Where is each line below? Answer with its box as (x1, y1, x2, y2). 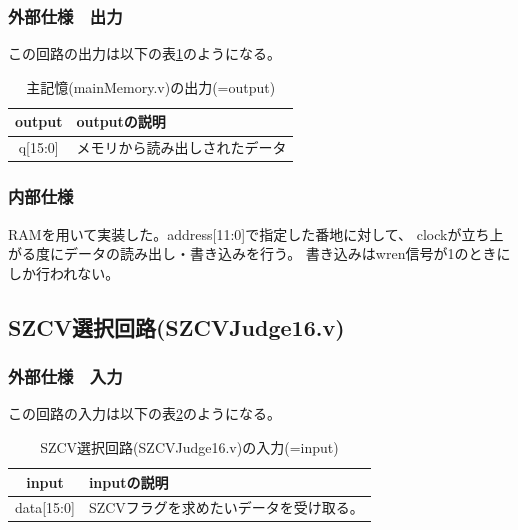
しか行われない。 (8, 262, 120, 283)
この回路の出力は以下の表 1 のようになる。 (8, 43, 281, 64)
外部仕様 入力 (8, 364, 123, 389)
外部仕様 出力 (8, 3, 123, 28)
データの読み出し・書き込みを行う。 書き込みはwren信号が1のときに (63, 243, 511, 264)
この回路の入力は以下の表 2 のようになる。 (8, 403, 281, 424)
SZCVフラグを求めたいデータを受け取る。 (88, 497, 364, 518)
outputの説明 (76, 111, 166, 132)
